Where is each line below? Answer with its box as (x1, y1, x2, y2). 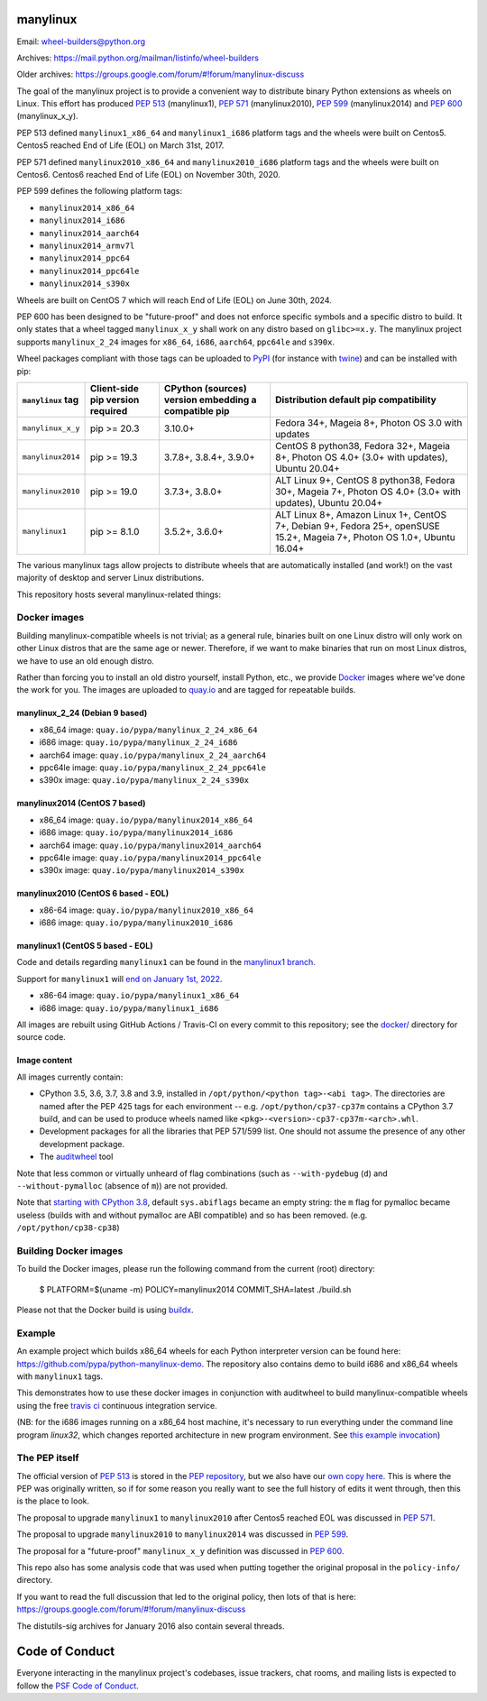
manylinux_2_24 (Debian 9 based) (16, 708, 148, 719)
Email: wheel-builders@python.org (16, 36, 146, 47)
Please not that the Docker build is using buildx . (16, 1304, 194, 1316)
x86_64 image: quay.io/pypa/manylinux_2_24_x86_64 (39, 724, 258, 735)
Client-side (89, 382, 139, 394)
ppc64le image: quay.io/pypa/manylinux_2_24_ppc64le (39, 762, 266, 773)
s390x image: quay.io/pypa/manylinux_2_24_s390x (39, 775, 250, 786)
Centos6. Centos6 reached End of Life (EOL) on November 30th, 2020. (16, 170, 280, 180)
